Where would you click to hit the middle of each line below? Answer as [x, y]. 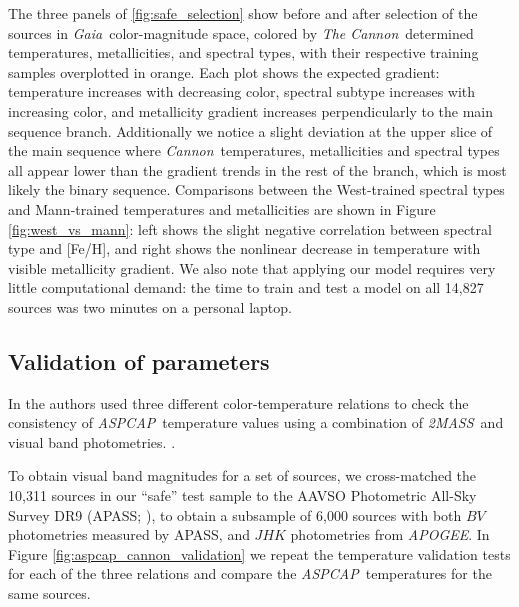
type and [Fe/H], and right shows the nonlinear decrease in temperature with [244, 248]
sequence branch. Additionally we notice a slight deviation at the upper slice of [250, 130]
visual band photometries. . [92, 441]
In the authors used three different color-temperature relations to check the [238, 402]
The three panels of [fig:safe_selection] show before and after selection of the [243, 13]
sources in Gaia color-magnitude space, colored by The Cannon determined [241, 32]
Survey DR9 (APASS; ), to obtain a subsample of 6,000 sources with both [235, 514]
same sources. [49, 593]
